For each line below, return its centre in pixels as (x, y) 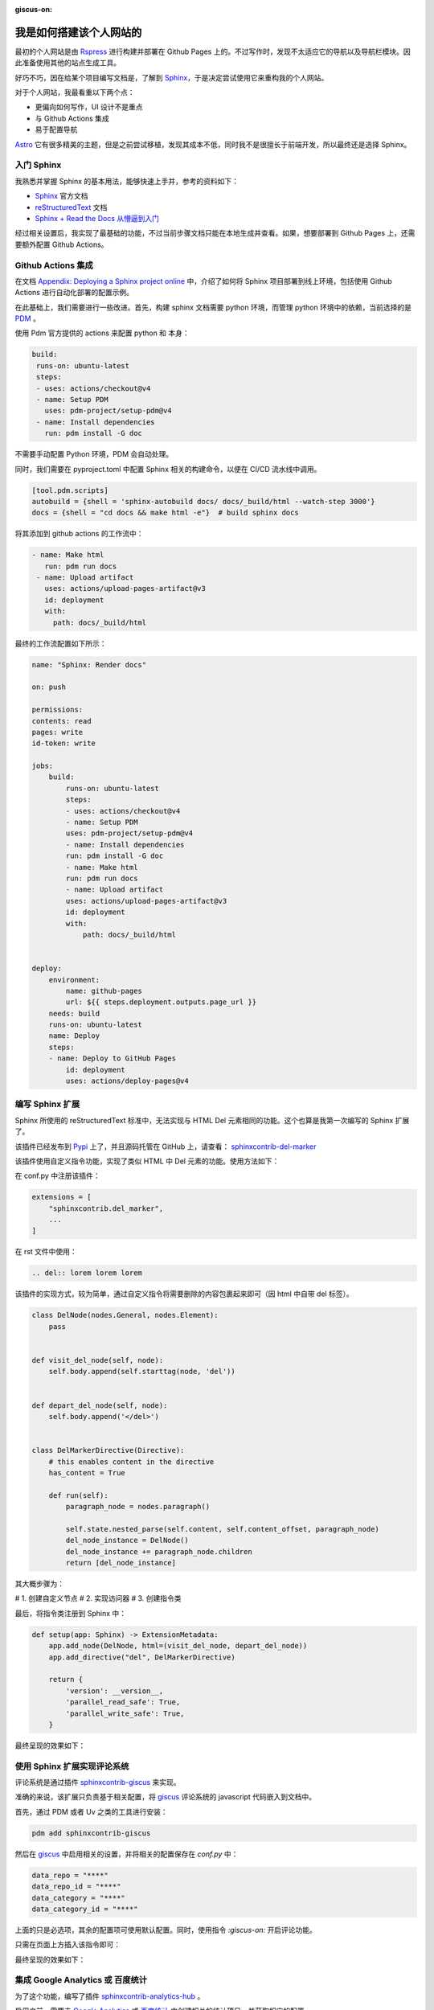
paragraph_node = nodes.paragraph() (138, 1507)
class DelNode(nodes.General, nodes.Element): (125, 1315)
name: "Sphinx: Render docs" (89, 665)
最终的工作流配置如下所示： (61, 643)
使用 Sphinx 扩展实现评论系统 (72, 1766)
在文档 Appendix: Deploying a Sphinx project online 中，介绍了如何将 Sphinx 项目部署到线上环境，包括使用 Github (204, 281)
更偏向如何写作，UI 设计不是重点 (89, 107)
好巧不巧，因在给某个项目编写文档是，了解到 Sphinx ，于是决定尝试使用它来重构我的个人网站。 (172, 77)
